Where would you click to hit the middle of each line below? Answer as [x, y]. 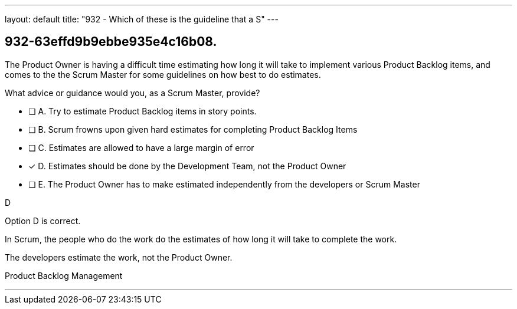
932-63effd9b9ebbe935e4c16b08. [111, 42]
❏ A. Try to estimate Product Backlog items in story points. [143, 111]
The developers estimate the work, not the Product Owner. [119, 257]
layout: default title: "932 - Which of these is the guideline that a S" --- [142, 19]
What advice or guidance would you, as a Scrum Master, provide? [132, 93]
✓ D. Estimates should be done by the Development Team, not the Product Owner [187, 166]
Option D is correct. [43, 221]
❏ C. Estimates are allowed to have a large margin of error [141, 147]
